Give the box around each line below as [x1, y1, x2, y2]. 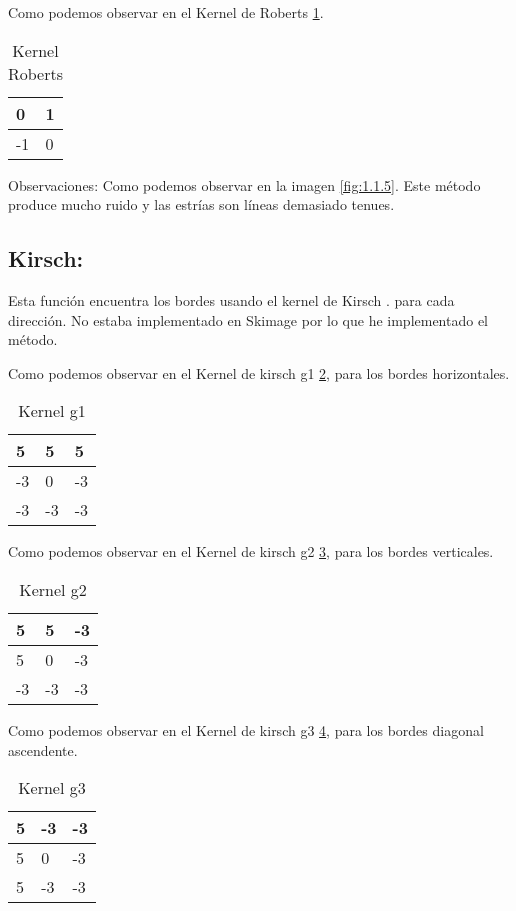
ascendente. [8, 739, 78, 760]
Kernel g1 [18, 399, 86, 423]
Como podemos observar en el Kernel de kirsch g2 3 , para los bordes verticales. [8, 541, 494, 562]
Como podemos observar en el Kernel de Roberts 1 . [8, 2, 324, 22]
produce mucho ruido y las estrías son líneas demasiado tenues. [8, 194, 395, 215]
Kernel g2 [19, 577, 87, 601]
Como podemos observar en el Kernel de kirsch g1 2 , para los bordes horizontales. [8, 362, 510, 383]
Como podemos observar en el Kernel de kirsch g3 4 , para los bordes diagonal [8, 719, 484, 740]
